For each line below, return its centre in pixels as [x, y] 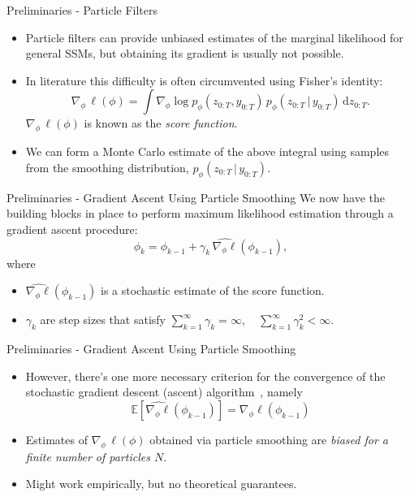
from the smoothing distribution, [107, 167]
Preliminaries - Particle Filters [82, 10]
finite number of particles [88, 456]
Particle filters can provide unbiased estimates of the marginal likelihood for [214, 37]
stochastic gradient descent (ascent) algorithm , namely [164, 392]
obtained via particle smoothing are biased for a [269, 439]
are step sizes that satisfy [103, 320]
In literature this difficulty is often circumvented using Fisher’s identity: [204, 80]
